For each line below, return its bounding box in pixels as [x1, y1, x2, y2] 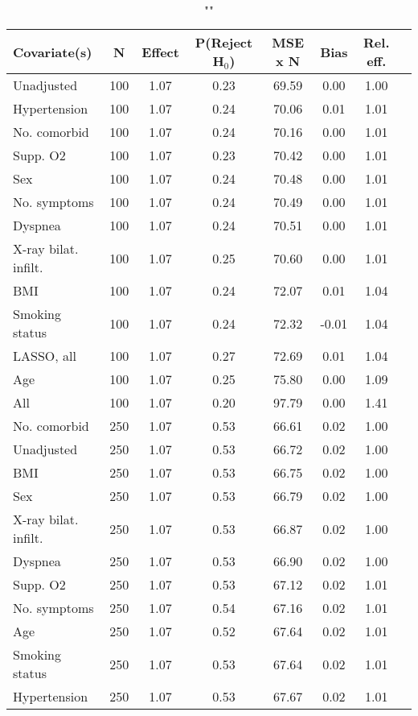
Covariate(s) [13, 42, 92, 61]
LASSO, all [13, 346, 76, 365]
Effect [141, 42, 179, 61]
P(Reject [195, 33, 253, 52]
